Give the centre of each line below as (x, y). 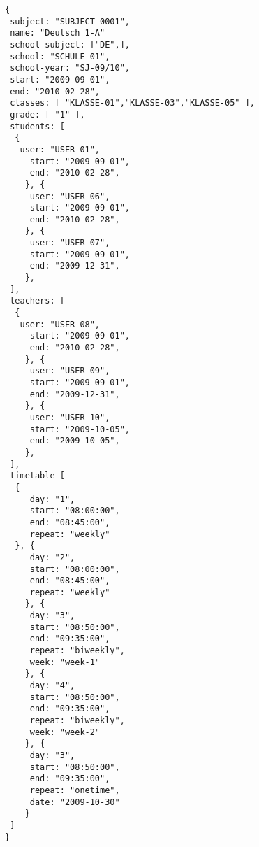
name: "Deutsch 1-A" (58, 33)
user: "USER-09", (70, 371)
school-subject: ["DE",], (70, 44)
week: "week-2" (65, 732)
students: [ (37, 126)
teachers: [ (37, 301)
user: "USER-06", (70, 196)
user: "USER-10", (70, 417)
